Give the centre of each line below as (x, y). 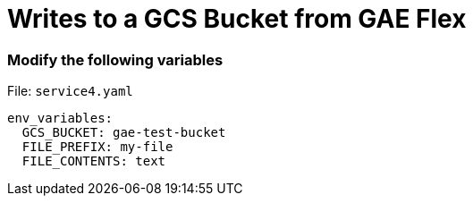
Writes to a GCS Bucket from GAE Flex (237, 19)
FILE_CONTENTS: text (94, 161)
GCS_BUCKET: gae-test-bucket (124, 133)
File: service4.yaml (70, 91)
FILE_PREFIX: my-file (97, 147)
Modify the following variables (115, 59)
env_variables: (60, 118)
